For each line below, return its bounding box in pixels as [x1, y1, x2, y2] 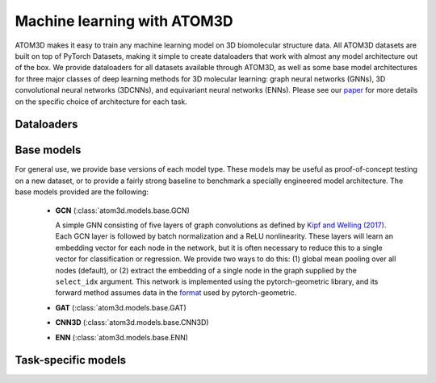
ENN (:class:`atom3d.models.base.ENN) [55, 332, 189, 342]
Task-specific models [15, 353, 127, 367]
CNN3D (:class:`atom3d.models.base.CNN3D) [55, 318, 209, 327]
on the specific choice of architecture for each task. [15, 97, 187, 106]
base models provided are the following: [15, 187, 149, 197]
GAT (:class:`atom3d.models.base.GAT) [55, 302, 187, 312]
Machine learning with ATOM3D [15, 12, 233, 30]
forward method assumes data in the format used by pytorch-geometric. [55, 288, 297, 298]
